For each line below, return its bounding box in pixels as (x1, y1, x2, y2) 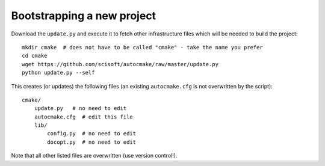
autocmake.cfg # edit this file (34, 113, 134, 120)
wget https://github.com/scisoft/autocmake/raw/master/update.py (22, 61, 219, 67)
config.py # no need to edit (47, 130, 137, 137)
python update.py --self (22, 69, 95, 76)
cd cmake (22, 52, 48, 60)
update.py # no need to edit (34, 105, 127, 112)
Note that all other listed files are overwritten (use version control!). (11, 152, 178, 159)
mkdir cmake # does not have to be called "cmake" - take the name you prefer (22, 44, 263, 51)
